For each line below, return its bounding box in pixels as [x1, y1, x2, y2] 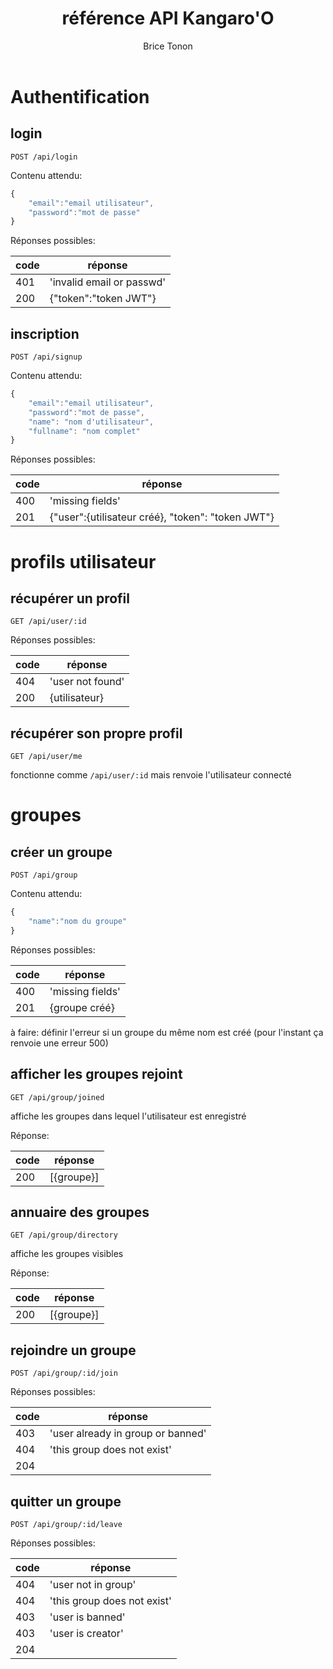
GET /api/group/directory [10, 1230, 118, 1241]
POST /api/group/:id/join [10, 1368, 118, 1379]
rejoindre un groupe [10, 1342, 137, 1359]
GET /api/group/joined [10, 1092, 105, 1102]
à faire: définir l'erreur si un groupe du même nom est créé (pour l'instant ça [10, 1026, 324, 1038]
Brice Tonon [143, 40, 193, 52]
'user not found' [49, 675, 125, 689]
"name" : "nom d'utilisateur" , [28, 417, 155, 427]
